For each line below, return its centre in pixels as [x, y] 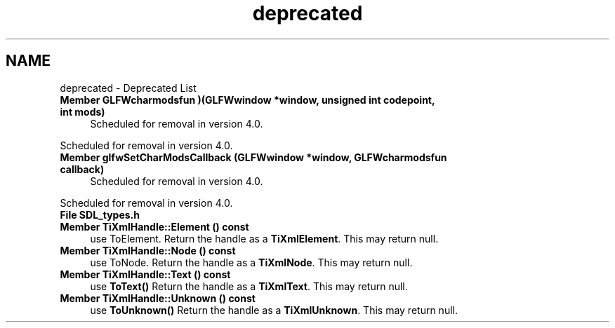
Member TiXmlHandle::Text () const [145, 274]
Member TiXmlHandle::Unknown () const [158, 298]
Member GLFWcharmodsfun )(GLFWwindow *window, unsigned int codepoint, [247, 100]
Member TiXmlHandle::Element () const [154, 226]
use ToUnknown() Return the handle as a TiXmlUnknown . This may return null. [274, 310]
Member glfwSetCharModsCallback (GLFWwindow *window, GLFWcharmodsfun [253, 157]
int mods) [82, 111]
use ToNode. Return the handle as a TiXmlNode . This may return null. [251, 262]
